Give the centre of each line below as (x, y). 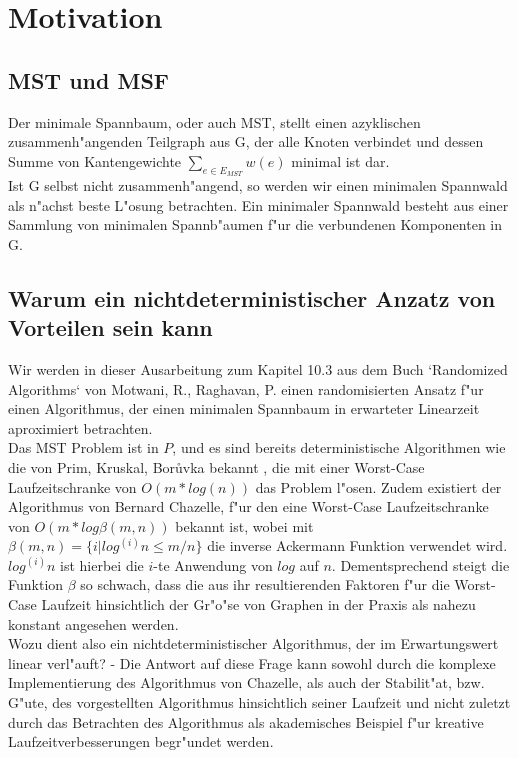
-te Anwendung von (213, 564)
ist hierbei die (102, 564)
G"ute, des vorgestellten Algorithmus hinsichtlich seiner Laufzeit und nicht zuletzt (259, 702)
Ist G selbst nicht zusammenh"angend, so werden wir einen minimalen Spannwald (258, 184)
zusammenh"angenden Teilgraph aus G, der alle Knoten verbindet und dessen (246, 141)
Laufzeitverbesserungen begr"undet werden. (141, 741)
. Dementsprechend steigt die (420, 564)
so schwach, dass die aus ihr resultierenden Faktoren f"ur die (265, 584)
